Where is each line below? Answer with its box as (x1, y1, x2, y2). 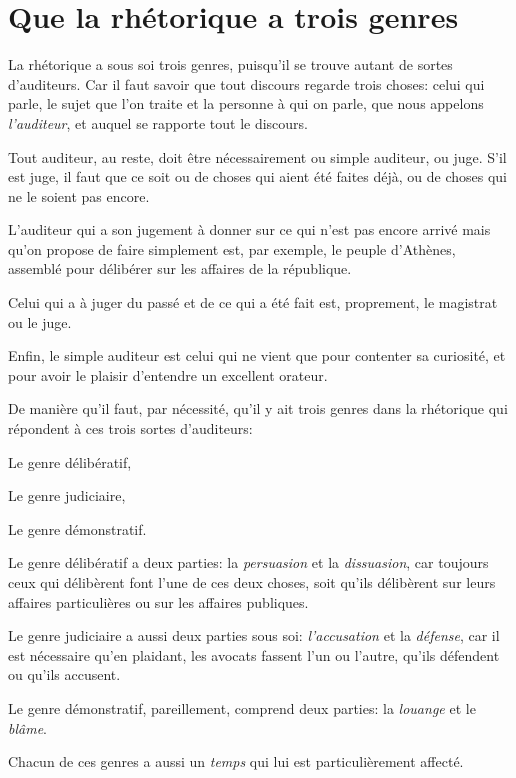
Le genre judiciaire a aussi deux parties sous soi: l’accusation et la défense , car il (8, 625, 500, 646)
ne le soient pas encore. (8, 185, 150, 206)
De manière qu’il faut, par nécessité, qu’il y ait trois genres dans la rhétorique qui (8, 398, 508, 419)
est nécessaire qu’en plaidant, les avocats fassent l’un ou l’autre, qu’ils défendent (8, 644, 500, 665)
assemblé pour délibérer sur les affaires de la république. (8, 258, 352, 279)
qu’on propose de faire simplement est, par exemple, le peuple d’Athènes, (8, 238, 456, 259)
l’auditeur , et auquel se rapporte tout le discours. (8, 112, 308, 133)
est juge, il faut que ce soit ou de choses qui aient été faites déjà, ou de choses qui (8, 166, 508, 187)
